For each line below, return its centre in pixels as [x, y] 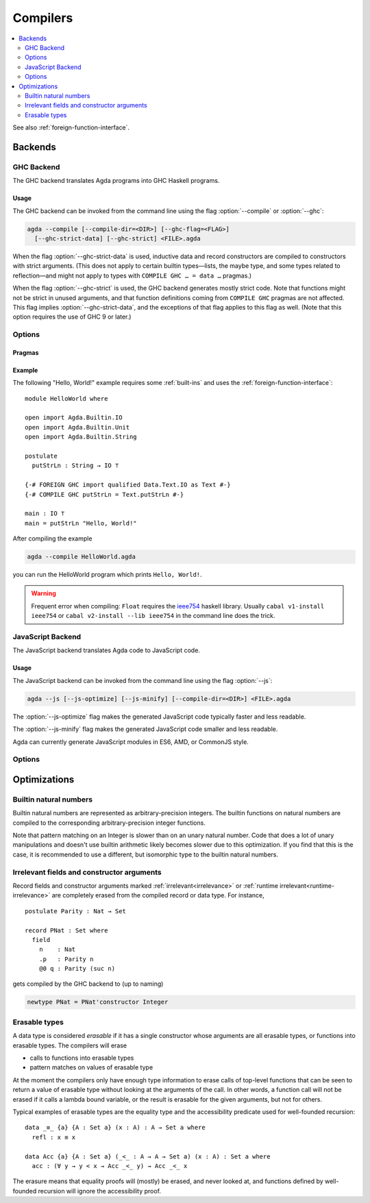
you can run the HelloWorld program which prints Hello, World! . [107, 575]
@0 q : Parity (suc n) [77, 969]
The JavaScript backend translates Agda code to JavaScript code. [106, 650]
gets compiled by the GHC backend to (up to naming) [88, 984]
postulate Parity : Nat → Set [76, 911]
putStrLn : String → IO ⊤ [75, 466]
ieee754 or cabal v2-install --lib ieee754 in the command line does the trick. [153, 616]
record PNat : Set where [66, 930]
